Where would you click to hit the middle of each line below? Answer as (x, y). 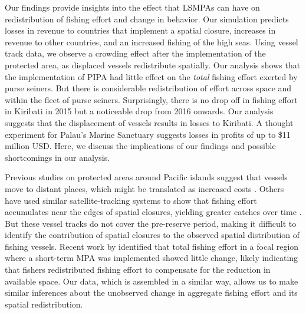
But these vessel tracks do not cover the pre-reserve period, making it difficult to (151, 223)
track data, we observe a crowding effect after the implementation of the (135, 53)
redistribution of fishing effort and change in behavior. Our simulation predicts (147, 19)
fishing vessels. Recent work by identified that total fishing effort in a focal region (152, 246)
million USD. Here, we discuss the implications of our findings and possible (140, 146)
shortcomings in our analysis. (57, 157)
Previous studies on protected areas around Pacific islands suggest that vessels (146, 177)
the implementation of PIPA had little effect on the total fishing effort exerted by (151, 76)
